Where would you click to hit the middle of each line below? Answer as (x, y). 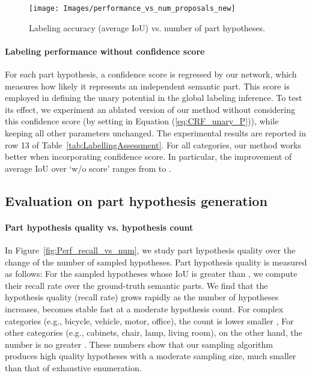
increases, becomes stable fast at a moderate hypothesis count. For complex (144, 308)
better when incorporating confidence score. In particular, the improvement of (148, 156)
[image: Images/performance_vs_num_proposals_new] (132, 8)
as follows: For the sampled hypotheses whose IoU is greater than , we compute (151, 274)
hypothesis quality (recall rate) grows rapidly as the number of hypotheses (142, 297)
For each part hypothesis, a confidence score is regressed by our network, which (151, 74)
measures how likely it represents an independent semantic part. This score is (147, 86)
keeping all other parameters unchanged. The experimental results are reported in (156, 133)
